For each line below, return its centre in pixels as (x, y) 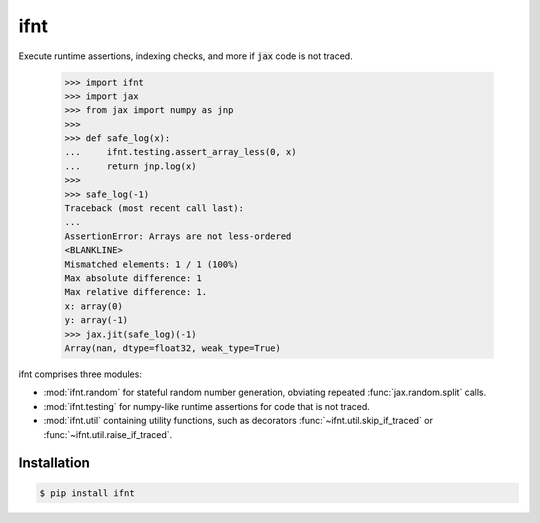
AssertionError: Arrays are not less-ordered (178, 236)
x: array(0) (94, 306)
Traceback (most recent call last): (154, 208)
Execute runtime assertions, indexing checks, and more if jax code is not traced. (186, 56)
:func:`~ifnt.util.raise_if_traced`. (108, 434)
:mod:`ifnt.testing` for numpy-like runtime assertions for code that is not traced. (206, 406)
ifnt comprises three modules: (80, 374)
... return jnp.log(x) (130, 166)
